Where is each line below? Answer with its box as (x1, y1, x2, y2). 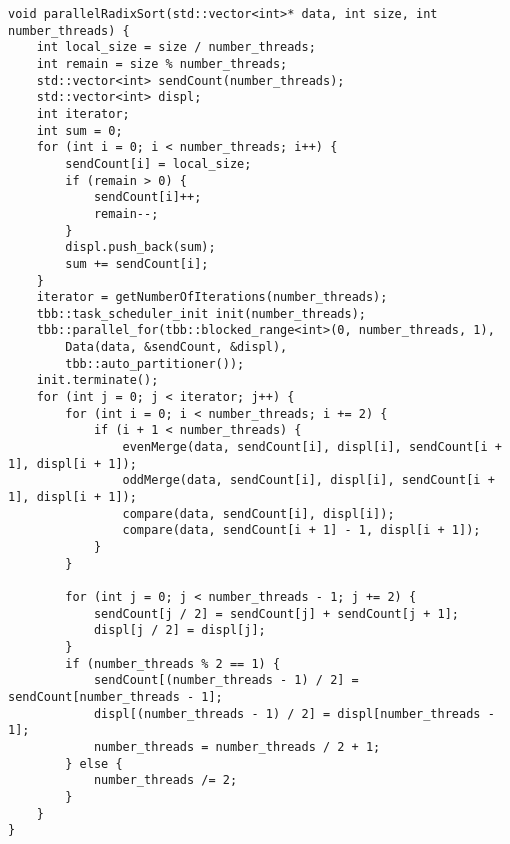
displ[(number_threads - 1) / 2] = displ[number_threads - (93, 706, 495, 721)
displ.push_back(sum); (65, 240, 216, 255)
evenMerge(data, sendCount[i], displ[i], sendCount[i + (122, 440, 502, 455)
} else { (65, 756, 123, 771)
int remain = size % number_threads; (36, 56, 288, 71)
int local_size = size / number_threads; (36, 40, 316, 55)
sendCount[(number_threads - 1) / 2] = (93, 673, 359, 688)
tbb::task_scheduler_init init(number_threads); (36, 306, 366, 321)
